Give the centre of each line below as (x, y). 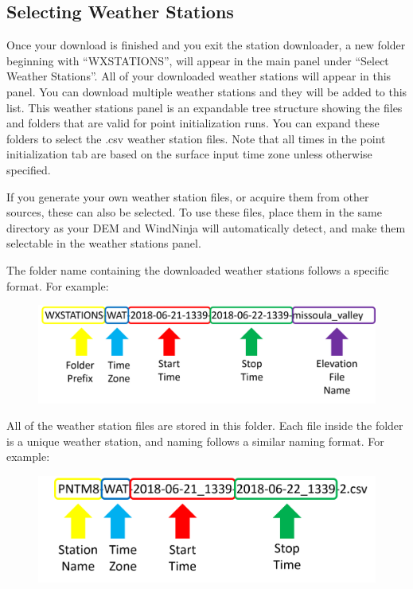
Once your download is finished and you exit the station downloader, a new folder (206, 45)
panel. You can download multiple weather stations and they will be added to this (207, 91)
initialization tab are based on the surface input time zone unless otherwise (189, 154)
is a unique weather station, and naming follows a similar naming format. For (195, 441)
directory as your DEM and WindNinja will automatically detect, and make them (206, 227)
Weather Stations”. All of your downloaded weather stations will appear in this (199, 76)
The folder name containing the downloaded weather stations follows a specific (198, 269)
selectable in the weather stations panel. (104, 243)
